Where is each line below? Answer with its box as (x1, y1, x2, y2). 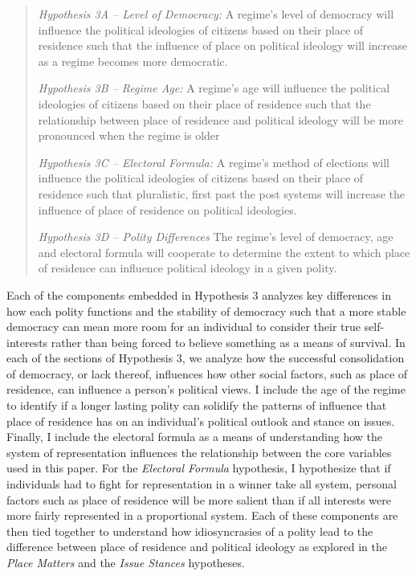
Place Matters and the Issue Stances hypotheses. (6, 554, 245, 570)
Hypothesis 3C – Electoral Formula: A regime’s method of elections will (38, 153, 389, 170)
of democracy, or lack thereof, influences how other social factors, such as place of (6, 365, 408, 382)
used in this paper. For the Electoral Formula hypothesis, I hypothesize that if (6, 460, 391, 476)
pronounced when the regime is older (38, 127, 220, 144)
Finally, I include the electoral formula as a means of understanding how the (6, 428, 383, 445)
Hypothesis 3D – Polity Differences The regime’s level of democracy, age (38, 228, 394, 245)
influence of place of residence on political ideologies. (38, 201, 297, 218)
